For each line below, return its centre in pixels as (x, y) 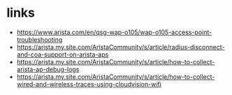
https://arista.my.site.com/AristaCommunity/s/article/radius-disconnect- (121, 47)
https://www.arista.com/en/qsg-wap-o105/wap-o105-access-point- (114, 32)
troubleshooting (39, 39)
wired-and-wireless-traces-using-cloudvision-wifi (89, 84)
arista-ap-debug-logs (48, 69)
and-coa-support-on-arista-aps (63, 54)
